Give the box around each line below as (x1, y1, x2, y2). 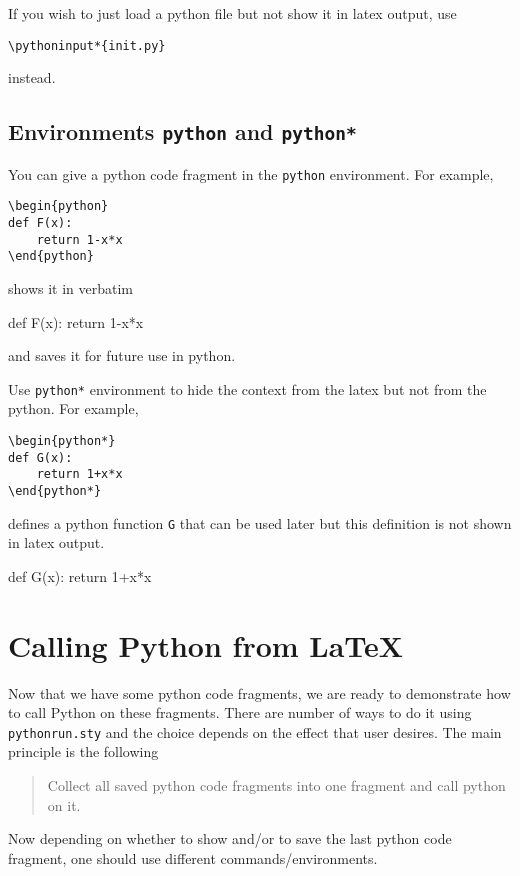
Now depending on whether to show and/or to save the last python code (8, 828, 452, 849)
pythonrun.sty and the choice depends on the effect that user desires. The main (8, 721, 502, 742)
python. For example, (8, 398, 139, 419)
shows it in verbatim (8, 277, 134, 298)
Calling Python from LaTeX (8, 624, 404, 665)
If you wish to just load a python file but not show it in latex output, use (8, 3, 457, 23)
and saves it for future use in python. (8, 345, 236, 366)
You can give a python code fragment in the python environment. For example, (8, 163, 494, 184)
